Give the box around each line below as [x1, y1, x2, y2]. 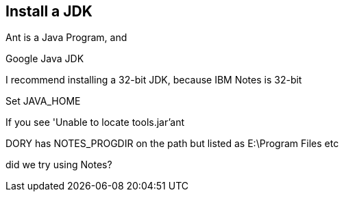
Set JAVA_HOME [5, 95, 81, 107]
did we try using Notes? [5, 159, 112, 171]
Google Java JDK [5, 53, 84, 65]
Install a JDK [5, 3, 93, 20]
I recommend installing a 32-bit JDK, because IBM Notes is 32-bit [5, 74, 302, 86]
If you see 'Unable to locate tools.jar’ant [5, 116, 185, 129]
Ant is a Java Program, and [5, 31, 127, 44]
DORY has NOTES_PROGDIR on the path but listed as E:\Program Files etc [5, 137, 339, 150]
